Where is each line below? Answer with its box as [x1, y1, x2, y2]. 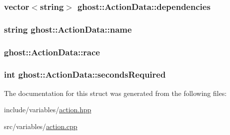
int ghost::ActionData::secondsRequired [4, 68, 166, 81]
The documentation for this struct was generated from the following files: [4, 88, 227, 98]
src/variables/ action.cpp [4, 121, 77, 131]
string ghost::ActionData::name [4, 23, 132, 35]
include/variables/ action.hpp [4, 104, 91, 115]
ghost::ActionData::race [4, 45, 100, 58]
